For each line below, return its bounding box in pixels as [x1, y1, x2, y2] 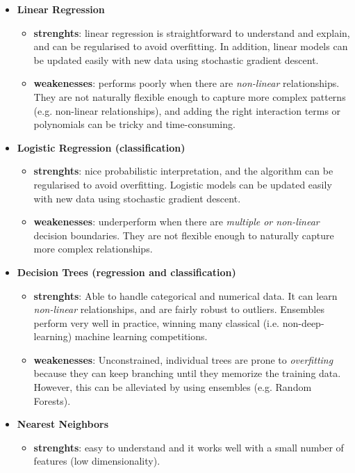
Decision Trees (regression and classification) [17, 264, 236, 279]
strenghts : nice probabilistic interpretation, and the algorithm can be [33, 163, 333, 178]
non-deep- [282, 315, 324, 330]
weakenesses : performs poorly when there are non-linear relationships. [33, 76, 340, 90]
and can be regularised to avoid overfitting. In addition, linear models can [33, 39, 348, 54]
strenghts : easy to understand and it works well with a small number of [33, 440, 344, 454]
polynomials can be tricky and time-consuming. [33, 117, 236, 131]
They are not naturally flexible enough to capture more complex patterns [33, 89, 346, 104]
